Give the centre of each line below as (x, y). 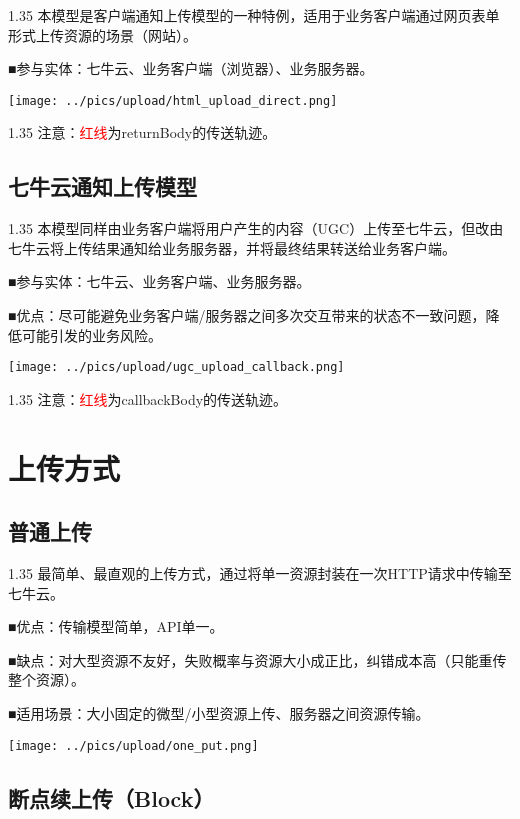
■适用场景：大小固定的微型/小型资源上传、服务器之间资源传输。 (219, 713)
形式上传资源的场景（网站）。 (102, 34)
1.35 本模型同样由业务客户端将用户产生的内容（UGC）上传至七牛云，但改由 (256, 228)
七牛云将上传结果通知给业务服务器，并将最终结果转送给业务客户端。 (232, 247)
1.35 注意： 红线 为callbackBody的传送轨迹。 (148, 398)
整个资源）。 (46, 679)
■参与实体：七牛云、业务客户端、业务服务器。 (159, 281)
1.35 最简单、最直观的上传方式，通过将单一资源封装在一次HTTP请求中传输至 (260, 573)
